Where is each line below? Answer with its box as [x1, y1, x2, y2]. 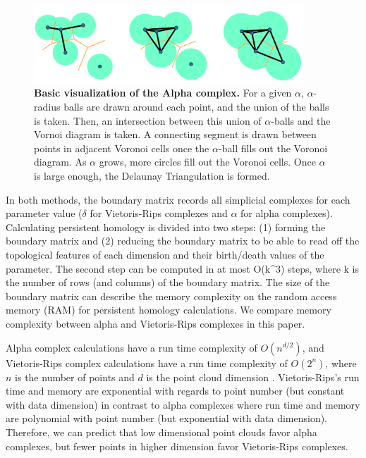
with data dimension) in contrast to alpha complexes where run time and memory [6, 397, 360, 411]
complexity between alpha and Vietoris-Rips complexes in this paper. [6, 316, 305, 330]
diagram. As [34, 154, 87, 169]
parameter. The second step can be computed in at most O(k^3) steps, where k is [6, 261, 360, 276]
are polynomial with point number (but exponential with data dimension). [6, 411, 328, 426]
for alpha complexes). [240, 206, 333, 221]
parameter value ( [6, 206, 83, 221]
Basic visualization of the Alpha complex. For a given [34, 85, 292, 100]
